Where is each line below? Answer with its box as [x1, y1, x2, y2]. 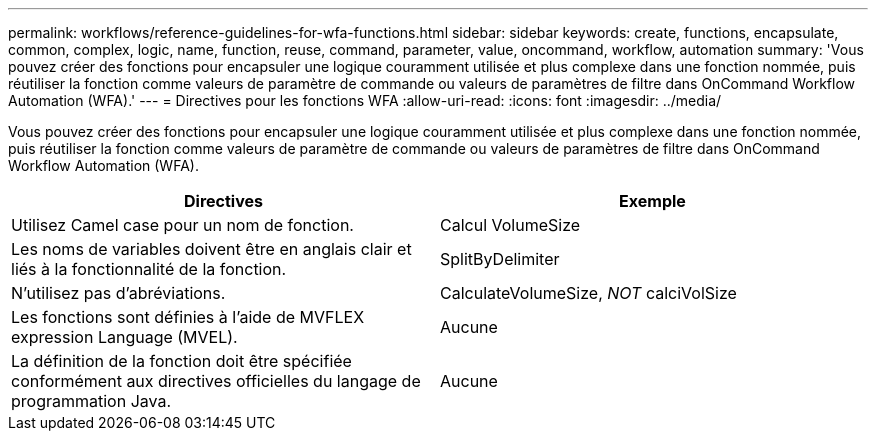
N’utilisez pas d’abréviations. [11, 283, 226, 303]
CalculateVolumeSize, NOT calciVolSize [440, 283, 737, 303]
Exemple [619, 191, 686, 211]
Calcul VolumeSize [440, 215, 581, 235]
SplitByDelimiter [440, 249, 560, 269]
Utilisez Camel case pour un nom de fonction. [11, 215, 354, 235]
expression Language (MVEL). [11, 327, 238, 347]
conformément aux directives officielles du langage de [11, 371, 421, 391]
